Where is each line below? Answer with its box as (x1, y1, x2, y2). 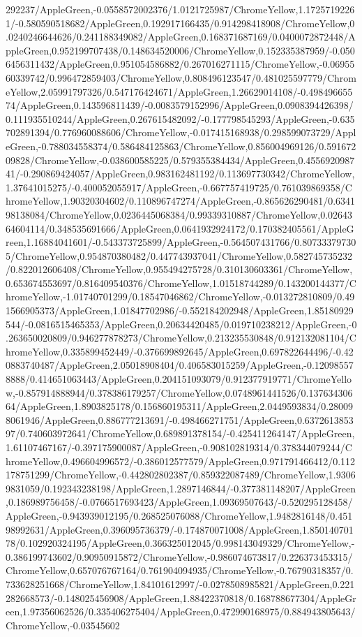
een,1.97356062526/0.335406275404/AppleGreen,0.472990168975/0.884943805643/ (6, 604, 356, 619)
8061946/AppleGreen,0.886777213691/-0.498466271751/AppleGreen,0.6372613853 (6, 412, 354, 427)
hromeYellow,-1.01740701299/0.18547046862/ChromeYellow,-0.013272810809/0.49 (6, 289, 355, 304)
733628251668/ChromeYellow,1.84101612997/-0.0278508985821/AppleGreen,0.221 (6, 576, 355, 591)
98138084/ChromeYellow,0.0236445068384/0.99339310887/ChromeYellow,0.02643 (6, 207, 353, 221)
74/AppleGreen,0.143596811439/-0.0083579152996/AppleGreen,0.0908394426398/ (6, 98, 354, 112)
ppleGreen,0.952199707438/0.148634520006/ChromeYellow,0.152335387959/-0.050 (6, 43, 355, 57)
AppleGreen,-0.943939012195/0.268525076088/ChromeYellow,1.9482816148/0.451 (6, 508, 353, 522)
